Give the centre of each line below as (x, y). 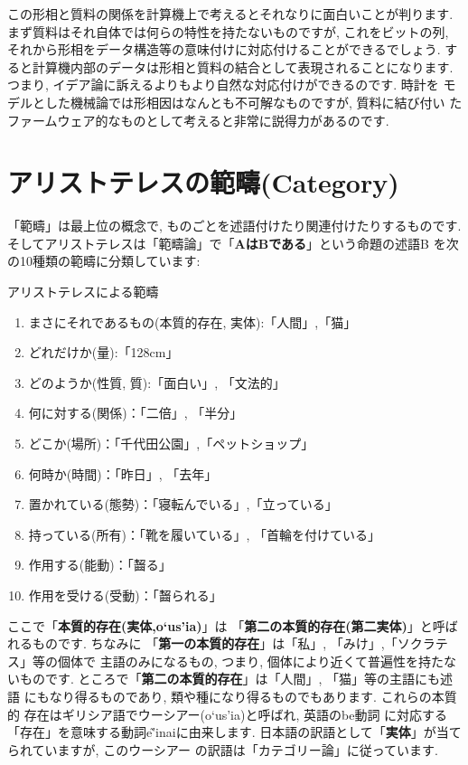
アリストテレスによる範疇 (83, 292)
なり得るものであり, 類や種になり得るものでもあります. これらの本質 (253, 696)
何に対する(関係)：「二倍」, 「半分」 (136, 413)
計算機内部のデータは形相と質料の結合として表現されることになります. (243, 66)
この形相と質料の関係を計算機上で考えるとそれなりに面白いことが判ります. (230, 14)
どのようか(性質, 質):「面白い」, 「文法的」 (157, 382)
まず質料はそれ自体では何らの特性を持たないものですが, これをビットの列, (228, 31)
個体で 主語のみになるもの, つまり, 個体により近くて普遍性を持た (251, 661)
